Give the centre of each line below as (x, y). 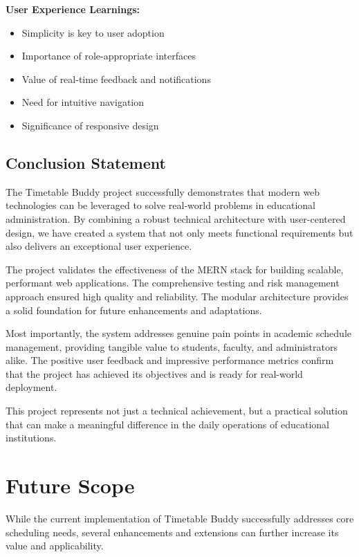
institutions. (31, 438)
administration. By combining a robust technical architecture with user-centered (176, 218)
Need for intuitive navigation (83, 102)
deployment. (31, 387)
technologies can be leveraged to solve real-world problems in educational (160, 205)
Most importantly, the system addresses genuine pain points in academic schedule (179, 333)
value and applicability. (55, 546)
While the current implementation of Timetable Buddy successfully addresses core (180, 518)
